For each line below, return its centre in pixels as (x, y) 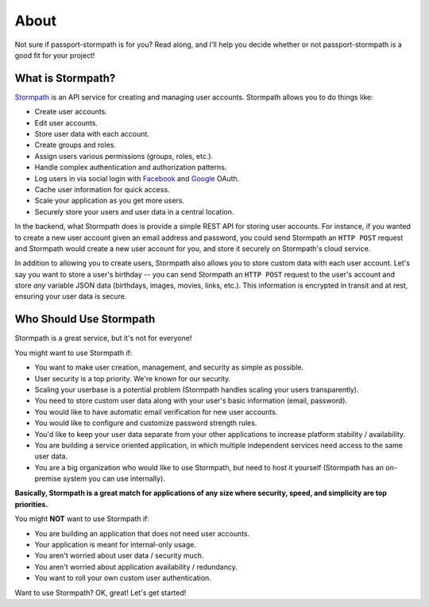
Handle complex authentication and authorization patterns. (131, 168)
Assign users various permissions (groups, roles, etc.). (124, 156)
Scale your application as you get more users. (110, 201)
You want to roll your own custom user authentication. (123, 578)
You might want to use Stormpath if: (73, 353)
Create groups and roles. (75, 145)
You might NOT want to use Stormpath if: (82, 519)
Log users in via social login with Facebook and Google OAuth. (137, 178)
